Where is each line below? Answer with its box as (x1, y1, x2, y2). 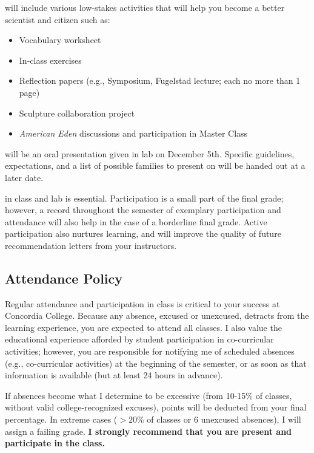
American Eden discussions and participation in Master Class (19, 127, 248, 140)
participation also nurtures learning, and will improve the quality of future (5, 227, 281, 240)
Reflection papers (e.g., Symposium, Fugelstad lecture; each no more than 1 (19, 74, 301, 87)
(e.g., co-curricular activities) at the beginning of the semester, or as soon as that (5, 356, 307, 369)
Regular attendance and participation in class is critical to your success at (5, 297, 280, 310)
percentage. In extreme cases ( (5, 413, 118, 426)
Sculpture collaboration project (19, 106, 135, 119)
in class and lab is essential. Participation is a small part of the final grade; (5, 191, 284, 204)
